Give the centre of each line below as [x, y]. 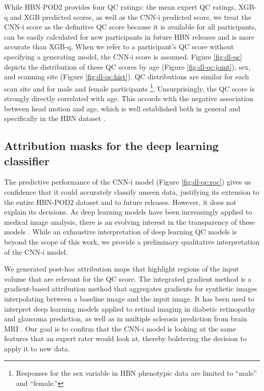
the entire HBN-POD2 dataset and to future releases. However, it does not [120, 202]
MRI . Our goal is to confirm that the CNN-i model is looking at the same [120, 328]
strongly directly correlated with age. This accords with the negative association [129, 98]
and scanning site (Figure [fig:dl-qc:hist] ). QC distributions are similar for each [127, 77]
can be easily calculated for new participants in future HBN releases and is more [129, 36]
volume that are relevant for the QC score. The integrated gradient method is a [128, 278]
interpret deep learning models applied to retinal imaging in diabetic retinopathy [130, 308]
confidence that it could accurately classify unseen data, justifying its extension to [132, 191]
